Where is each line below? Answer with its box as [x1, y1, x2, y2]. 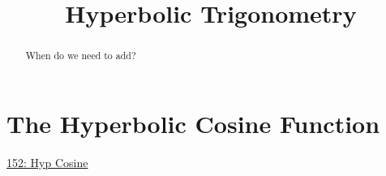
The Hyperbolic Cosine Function [6, 106, 380, 140]
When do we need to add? [25, 49, 136, 62]
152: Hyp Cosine [6, 153, 88, 170]
